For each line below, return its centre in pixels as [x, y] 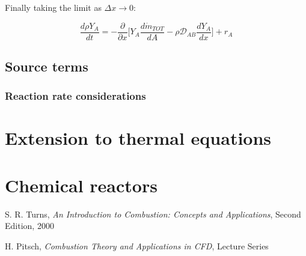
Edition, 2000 [29, 226]
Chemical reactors [81, 185]
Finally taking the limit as [53, 7]
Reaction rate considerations [75, 96]
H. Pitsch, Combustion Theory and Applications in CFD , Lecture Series [137, 245]
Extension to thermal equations [138, 138]
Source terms [47, 66]
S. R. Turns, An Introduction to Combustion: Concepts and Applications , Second [153, 214]
